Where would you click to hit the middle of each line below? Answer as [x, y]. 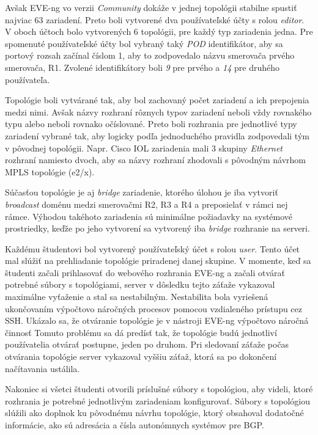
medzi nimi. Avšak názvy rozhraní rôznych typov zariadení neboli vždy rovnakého [158, 111]
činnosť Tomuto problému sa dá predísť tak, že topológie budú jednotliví [141, 332]
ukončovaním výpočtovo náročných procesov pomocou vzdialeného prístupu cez [154, 308]
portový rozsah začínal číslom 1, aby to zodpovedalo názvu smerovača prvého [150, 55]
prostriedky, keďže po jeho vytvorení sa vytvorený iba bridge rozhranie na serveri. [157, 228]
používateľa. [28, 79]
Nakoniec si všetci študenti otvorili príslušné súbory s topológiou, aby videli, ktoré [159, 389]
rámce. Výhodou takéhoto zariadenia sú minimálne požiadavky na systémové [149, 216]
